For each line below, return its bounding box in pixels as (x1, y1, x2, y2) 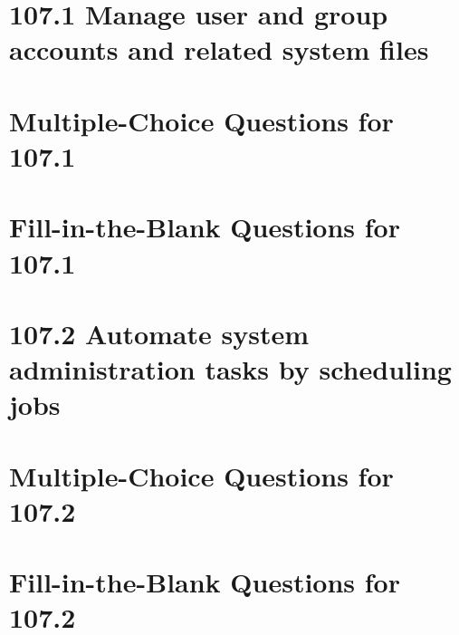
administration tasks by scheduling (9, 351, 452, 388)
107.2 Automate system (9, 314, 309, 351)
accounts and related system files (9, 31, 429, 68)
